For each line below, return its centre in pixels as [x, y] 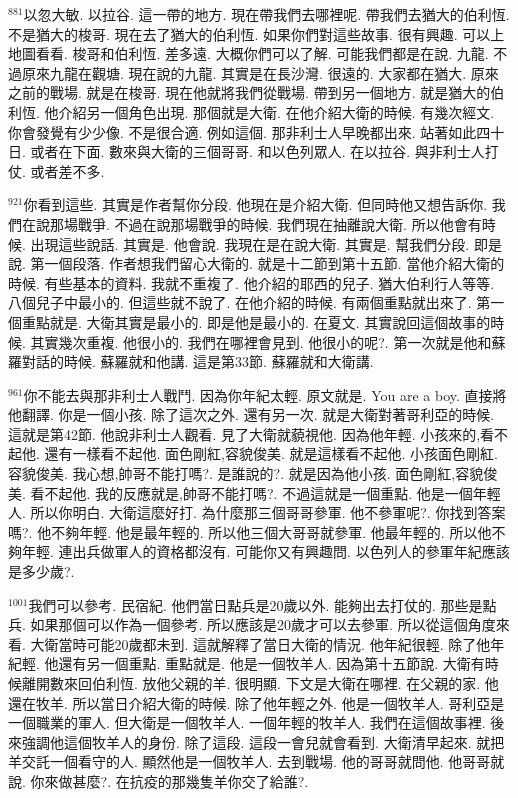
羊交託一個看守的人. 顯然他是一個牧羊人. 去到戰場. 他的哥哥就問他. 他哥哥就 [256, 761]
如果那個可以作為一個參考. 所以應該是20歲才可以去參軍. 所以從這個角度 [263, 624]
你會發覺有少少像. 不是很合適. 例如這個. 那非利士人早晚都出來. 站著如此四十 [256, 131]
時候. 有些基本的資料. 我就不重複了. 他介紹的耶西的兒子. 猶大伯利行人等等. [251, 282]
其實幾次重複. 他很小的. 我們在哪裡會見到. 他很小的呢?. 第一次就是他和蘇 [268, 341]
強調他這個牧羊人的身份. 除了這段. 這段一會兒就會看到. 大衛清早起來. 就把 [263, 741]
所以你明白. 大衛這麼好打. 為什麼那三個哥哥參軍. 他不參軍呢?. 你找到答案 [268, 512]
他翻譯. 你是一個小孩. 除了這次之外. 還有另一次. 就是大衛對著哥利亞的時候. [251, 414]
